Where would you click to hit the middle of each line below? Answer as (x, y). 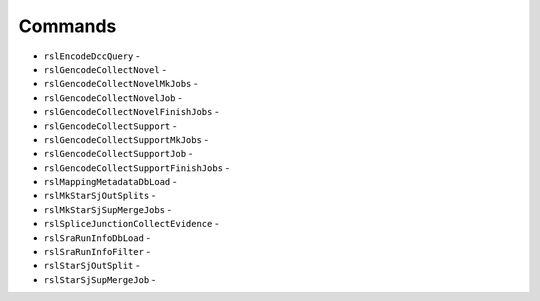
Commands (67, 26)
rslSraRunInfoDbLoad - (97, 237)
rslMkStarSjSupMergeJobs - (107, 209)
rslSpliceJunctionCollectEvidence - (131, 224)
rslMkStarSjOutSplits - (99, 196)
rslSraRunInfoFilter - (97, 252)
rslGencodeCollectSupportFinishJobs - (136, 167)
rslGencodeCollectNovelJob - (113, 97)
